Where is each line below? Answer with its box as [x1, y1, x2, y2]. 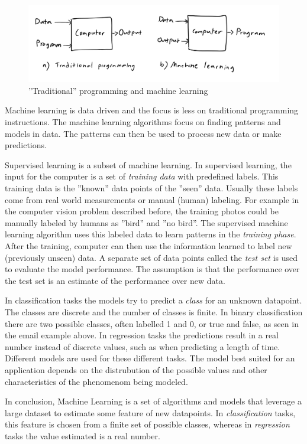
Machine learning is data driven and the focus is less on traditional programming [5, 104, 299, 116]
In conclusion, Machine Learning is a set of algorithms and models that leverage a [5, 395, 302, 407]
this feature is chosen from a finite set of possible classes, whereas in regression [5, 418, 290, 430]
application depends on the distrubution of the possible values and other [5, 363, 267, 376]
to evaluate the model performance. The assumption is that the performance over [5, 263, 300, 275]
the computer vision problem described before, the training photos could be [5, 205, 279, 217]
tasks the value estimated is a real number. [5, 429, 160, 442]
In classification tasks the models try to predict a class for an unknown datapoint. [5, 294, 302, 306]
